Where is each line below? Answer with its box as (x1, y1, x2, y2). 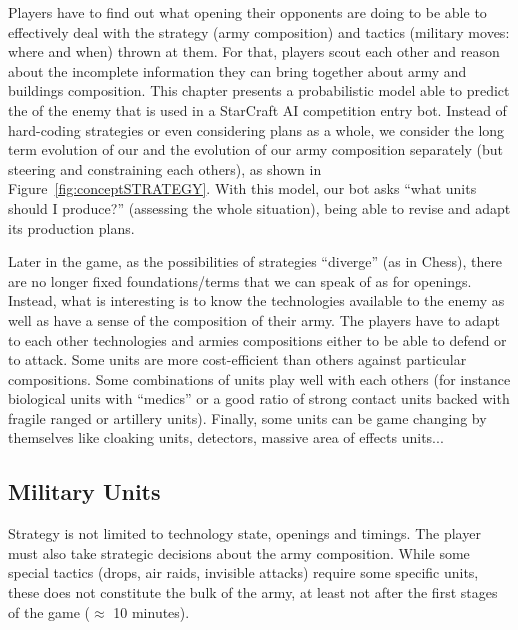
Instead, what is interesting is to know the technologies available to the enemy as (8, 290, 505, 311)
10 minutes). (113, 601, 190, 622)
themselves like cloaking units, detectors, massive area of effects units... (8, 427, 444, 448)
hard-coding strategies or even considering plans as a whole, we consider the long (8, 119, 505, 140)
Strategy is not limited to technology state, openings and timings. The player (8, 523, 481, 544)
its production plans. (8, 217, 135, 238)
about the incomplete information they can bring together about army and (8, 60, 467, 81)
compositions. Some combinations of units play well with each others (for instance (8, 368, 511, 389)
